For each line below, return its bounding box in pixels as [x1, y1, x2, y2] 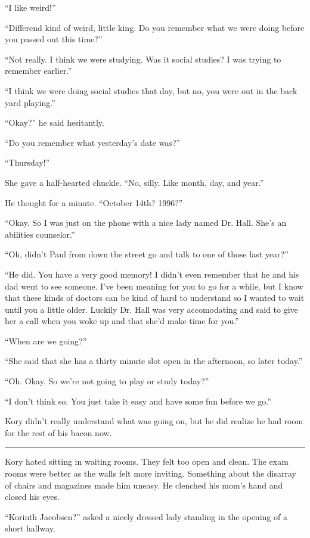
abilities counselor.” [5, 228, 75, 240]
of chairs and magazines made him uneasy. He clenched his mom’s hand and [5, 478, 283, 491]
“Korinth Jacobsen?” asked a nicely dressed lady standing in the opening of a [5, 510, 287, 523]
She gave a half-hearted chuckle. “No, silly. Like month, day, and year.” [5, 176, 264, 188]
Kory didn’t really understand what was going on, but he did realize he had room [5, 415, 303, 427]
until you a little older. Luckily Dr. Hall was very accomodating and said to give [5, 303, 298, 315]
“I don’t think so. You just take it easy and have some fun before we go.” [5, 394, 271, 407]
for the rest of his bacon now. [5, 426, 112, 439]
